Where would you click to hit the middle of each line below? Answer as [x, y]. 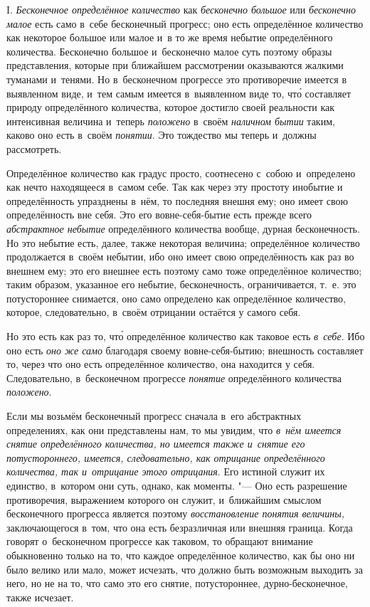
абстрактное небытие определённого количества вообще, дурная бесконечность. [183, 228]
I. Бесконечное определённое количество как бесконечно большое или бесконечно [181, 9]
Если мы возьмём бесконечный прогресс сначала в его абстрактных [154, 416]
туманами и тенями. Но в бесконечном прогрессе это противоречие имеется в [177, 79]
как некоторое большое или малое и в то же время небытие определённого [170, 37]
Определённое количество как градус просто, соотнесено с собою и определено [181, 173]
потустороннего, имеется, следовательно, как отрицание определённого [166, 457]
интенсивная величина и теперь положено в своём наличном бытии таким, [171, 121]
